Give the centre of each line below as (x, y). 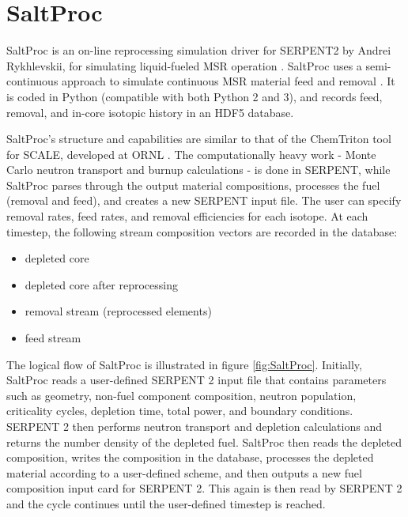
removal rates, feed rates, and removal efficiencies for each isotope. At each (187, 216)
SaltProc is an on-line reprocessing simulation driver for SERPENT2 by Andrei (199, 50)
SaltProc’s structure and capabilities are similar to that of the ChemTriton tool (199, 139)
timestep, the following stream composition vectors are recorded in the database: (202, 231)
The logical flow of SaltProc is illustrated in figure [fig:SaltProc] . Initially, (184, 364)
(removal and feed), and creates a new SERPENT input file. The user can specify (204, 200)
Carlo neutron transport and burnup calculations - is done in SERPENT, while (198, 170)
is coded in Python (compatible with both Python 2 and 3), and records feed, (195, 96)
